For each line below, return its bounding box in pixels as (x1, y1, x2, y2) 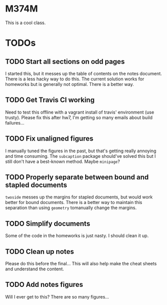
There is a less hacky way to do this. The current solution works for (5, 76, 144, 82)
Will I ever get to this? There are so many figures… (5, 293, 109, 299)
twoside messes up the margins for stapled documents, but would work (5, 194, 153, 200)
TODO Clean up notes (5, 247, 74, 256)
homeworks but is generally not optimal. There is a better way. (5, 81, 134, 87)
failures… (5, 120, 25, 126)
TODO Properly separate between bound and (5, 173, 149, 181)
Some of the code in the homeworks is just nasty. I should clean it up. (5, 233, 149, 239)
